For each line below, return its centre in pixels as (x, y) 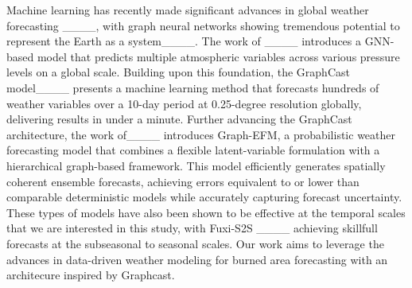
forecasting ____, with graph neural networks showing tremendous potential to (203, 25)
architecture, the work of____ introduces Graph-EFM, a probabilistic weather (201, 134)
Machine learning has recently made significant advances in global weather (188, 10)
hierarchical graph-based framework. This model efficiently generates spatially (196, 165)
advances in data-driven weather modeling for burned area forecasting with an (197, 259)
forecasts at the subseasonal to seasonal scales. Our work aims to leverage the (195, 243)
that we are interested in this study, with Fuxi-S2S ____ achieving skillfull (192, 228)
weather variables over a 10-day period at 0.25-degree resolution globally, (184, 103)
